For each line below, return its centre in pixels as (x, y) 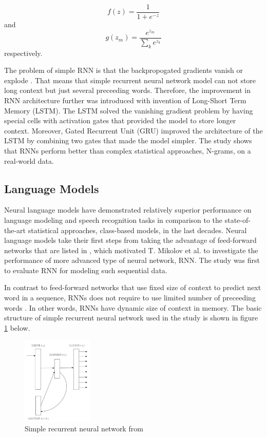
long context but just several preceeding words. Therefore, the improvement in (127, 90)
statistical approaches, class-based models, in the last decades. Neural (137, 230)
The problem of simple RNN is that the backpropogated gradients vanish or (123, 70)
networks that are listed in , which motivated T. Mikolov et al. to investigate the (131, 250)
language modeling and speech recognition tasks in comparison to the (113, 220)
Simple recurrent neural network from (84, 429)
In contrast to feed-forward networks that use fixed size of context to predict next (133, 287)
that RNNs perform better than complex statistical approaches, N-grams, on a (128, 150)
